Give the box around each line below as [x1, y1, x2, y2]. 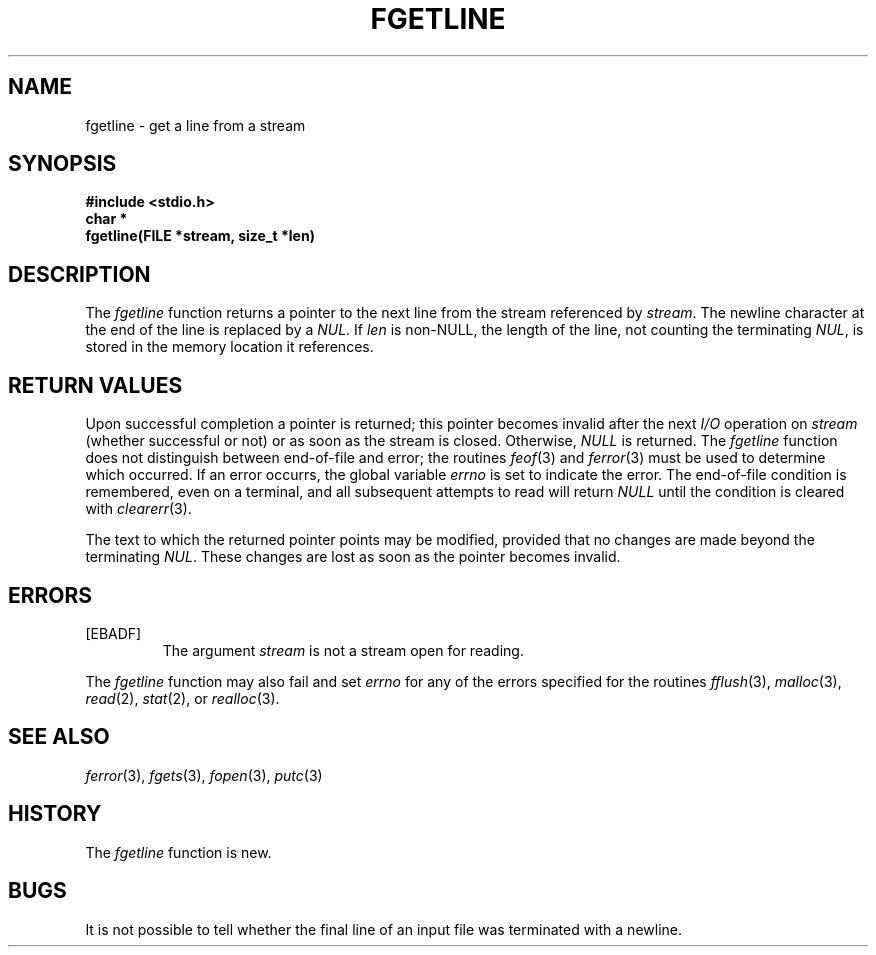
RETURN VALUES [8, 372, 183, 398]
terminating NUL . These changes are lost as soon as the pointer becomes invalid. [85, 548, 621, 566]
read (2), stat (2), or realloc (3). [85, 689, 280, 707]
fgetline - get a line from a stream [85, 116, 306, 134]
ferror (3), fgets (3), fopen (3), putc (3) [85, 766, 323, 784]
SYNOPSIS [8, 151, 117, 177]
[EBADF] [85, 624, 142, 642]
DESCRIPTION [8, 261, 151, 287]
